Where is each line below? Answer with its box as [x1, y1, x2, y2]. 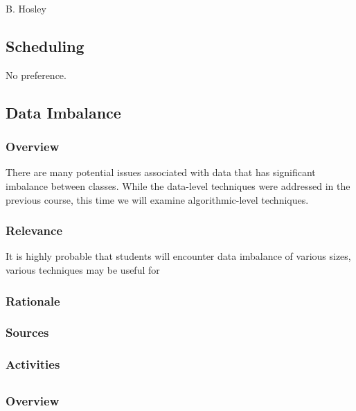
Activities [6, 356, 60, 373]
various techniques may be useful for [6, 262, 160, 277]
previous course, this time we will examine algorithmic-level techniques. [6, 192, 309, 207]
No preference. [6, 67, 66, 82]
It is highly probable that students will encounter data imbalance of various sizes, [6, 249, 351, 263]
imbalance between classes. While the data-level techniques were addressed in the [6, 178, 350, 193]
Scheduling [6, 35, 84, 56]
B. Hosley [6, 1, 46, 15]
